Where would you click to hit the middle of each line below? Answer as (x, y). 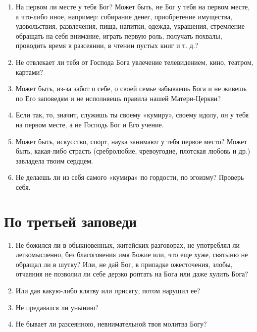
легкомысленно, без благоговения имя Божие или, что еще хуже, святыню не (132, 254)
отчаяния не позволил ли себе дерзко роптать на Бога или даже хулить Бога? (132, 274)
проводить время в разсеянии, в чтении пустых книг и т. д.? (107, 45)
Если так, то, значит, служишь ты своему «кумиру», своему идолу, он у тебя (132, 115)
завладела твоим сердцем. (54, 160)
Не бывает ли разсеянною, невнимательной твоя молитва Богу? (111, 324)
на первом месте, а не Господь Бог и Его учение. (90, 124)
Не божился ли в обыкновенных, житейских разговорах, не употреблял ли (128, 245)
